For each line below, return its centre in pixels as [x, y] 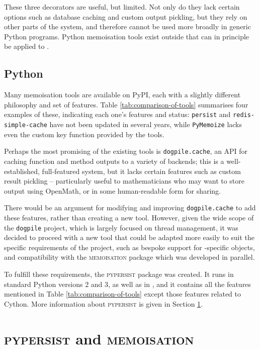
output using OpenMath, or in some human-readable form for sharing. [112, 190]
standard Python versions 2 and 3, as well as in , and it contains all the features [127, 284]
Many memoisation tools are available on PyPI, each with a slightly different [122, 95]
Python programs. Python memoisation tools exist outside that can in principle [127, 36]
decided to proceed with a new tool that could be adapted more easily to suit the [129, 237]
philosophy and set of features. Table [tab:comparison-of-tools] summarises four [126, 104]
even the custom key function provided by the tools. [84, 134]
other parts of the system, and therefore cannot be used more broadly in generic [127, 26]
